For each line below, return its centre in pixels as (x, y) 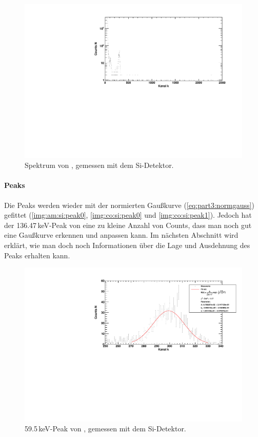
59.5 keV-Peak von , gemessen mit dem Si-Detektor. (105, 429)
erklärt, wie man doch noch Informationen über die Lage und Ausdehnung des (127, 245)
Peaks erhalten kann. (37, 255)
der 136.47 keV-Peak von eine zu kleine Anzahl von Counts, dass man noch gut (128, 225)
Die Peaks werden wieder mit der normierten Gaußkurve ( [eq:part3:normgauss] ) (129, 205)
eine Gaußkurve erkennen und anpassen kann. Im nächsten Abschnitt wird (121, 235)
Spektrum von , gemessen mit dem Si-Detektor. (99, 165)
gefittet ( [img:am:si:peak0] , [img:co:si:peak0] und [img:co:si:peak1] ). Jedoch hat (128, 215)
